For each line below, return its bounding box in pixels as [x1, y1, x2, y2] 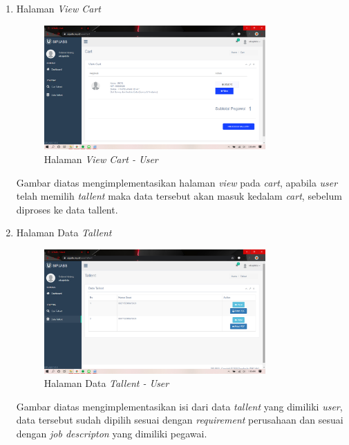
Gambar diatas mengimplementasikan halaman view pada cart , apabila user [16, 175, 338, 189]
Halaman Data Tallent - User [44, 376, 169, 390]
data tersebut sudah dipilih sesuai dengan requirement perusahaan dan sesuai [16, 413, 343, 427]
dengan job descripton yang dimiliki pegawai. [16, 426, 207, 441]
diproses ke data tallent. [16, 202, 118, 216]
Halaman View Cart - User [44, 151, 158, 166]
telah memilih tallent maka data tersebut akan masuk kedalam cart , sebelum [16, 189, 342, 203]
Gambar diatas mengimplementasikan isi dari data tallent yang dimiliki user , [16, 399, 343, 413]
